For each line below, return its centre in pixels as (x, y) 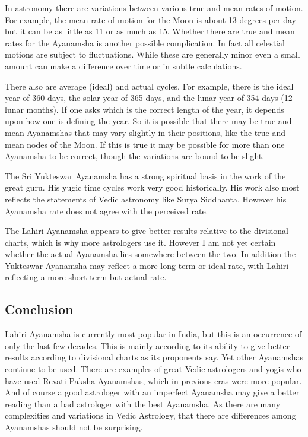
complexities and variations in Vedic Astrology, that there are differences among (150, 415)
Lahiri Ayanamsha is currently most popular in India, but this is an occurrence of (153, 334)
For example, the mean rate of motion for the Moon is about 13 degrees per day (150, 19)
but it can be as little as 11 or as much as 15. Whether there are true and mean (150, 31)
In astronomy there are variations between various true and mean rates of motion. (154, 8)
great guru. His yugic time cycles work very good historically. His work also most (152, 187)
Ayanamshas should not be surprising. (74, 427)
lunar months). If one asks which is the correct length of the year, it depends (145, 109)
